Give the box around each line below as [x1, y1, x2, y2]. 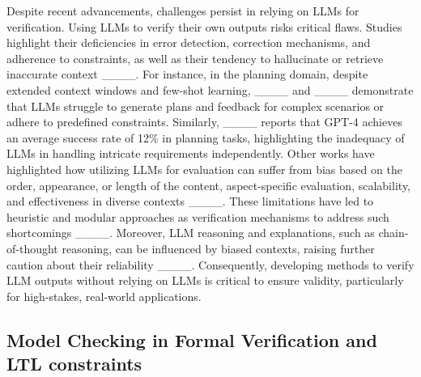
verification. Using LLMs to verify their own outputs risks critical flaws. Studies [6, 18, 402, 35]
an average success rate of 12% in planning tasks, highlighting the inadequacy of [6, 129, 405, 146]
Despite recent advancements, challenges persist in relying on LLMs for [6, 2, 359, 19]
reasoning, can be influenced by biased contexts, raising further [62, 239, 375, 256]
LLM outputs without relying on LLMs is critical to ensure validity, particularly [6, 272, 404, 289]
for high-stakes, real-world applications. [6, 287, 202, 304]
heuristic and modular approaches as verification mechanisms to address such [6, 208, 389, 225]
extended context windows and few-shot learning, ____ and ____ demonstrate [6, 81, 414, 98]
